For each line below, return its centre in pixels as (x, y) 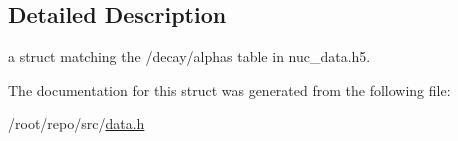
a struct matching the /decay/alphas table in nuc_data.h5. (189, 56)
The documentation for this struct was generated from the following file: (229, 89)
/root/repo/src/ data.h (76, 123)
